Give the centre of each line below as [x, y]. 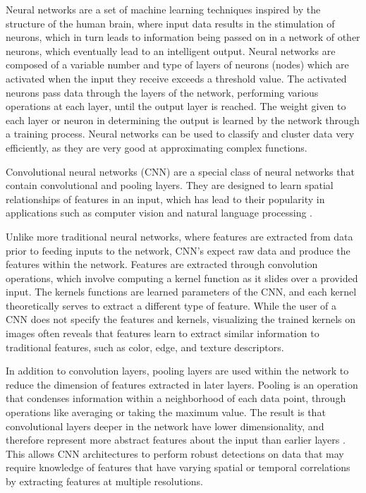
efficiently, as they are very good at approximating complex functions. [157, 147]
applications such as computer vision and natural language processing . [159, 213]
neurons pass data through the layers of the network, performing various [162, 92]
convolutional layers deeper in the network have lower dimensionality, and [165, 426]
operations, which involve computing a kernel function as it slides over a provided [182, 278]
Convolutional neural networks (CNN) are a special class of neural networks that [180, 171]
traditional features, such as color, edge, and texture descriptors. [145, 347]
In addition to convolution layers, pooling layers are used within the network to [177, 371]
